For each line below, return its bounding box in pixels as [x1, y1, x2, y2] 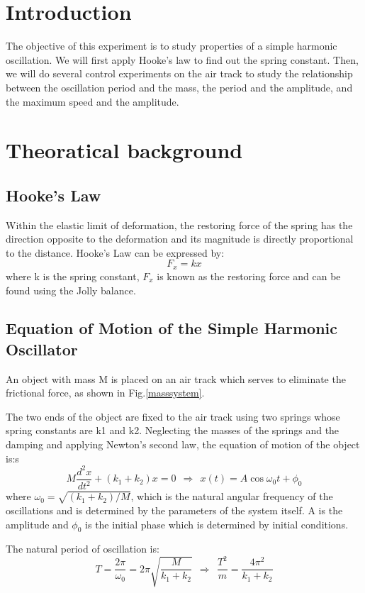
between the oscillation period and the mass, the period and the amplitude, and [6, 79, 353, 94]
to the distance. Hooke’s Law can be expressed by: [6, 245, 225, 260]
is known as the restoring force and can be [157, 268, 341, 283]
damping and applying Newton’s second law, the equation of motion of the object [6, 437, 360, 452]
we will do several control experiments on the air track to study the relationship [6, 66, 353, 81]
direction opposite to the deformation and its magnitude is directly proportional [6, 231, 354, 246]
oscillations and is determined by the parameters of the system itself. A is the [6, 502, 343, 517]
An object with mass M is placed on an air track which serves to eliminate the [6, 371, 346, 386]
